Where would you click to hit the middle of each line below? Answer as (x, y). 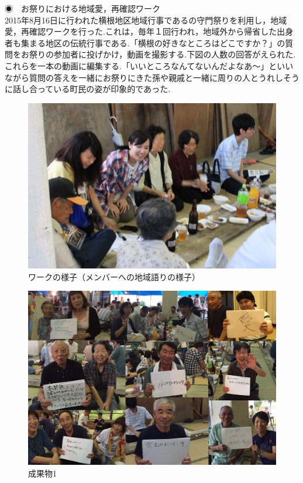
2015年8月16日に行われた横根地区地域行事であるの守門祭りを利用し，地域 (146, 20)
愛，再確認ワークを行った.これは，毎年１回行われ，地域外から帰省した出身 (149, 31)
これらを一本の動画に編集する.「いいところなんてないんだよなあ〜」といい (149, 65)
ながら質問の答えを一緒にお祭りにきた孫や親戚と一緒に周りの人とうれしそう (152, 77)
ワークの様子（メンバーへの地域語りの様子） (114, 276)
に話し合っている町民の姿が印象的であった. (88, 89)
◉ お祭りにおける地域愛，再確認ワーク (82, 8)
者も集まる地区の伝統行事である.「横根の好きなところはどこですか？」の (145, 42)
